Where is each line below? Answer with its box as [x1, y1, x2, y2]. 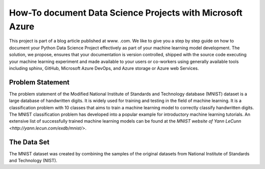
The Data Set [9, 138, 50, 146]
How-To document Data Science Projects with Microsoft [9, 7, 243, 18]
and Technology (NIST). [9, 158, 57, 164]
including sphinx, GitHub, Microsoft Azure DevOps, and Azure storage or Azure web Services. [9, 65, 199, 71]
